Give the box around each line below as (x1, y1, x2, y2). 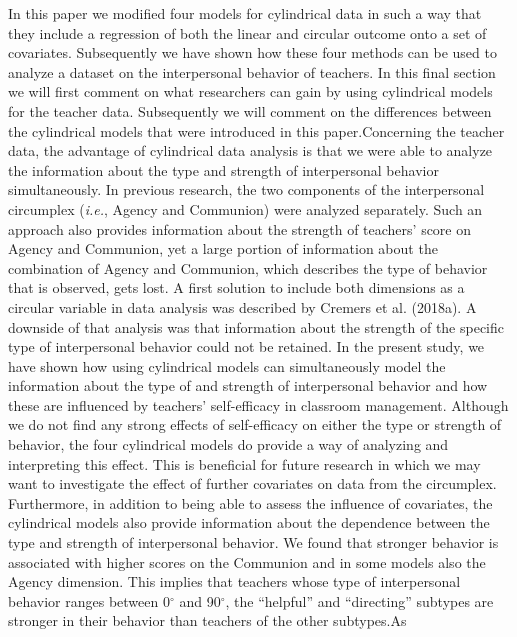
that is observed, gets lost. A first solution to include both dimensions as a (8, 277, 465, 298)
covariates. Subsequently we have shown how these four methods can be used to (8, 42, 497, 63)
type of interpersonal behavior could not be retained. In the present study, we (8, 336, 485, 357)
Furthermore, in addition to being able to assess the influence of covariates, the (8, 492, 493, 513)
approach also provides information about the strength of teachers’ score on (8, 218, 472, 239)
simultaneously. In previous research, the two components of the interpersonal (8, 179, 485, 200)
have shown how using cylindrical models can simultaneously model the (8, 355, 446, 376)
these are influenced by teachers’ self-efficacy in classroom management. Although (8, 394, 509, 415)
